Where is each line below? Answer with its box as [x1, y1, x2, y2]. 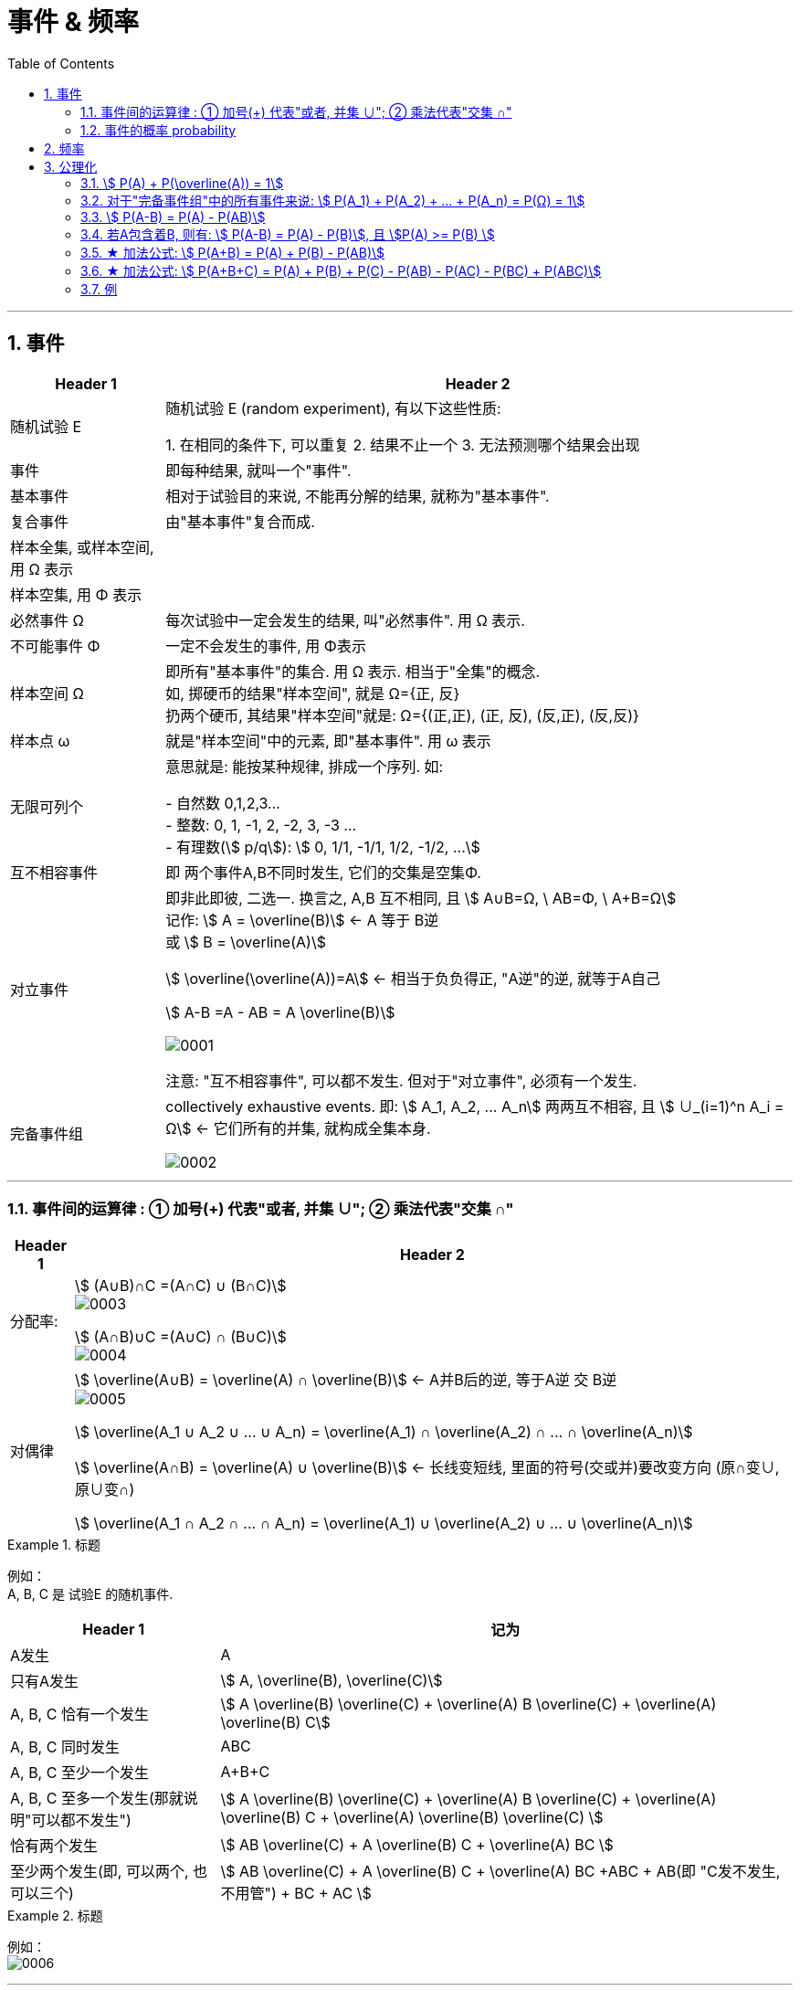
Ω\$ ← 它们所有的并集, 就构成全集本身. [165, 1118, 431, 1138]
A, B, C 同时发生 [10, 1738, 120, 1757]
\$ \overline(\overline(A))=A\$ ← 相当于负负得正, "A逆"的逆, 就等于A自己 [165, 969, 661, 988]
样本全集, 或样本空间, [10, 537, 154, 556]
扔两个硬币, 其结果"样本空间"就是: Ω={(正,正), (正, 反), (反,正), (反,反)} [165, 705, 639, 725]
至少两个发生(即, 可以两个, [10, 1862, 189, 1881]
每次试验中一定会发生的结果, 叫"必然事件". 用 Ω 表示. [165, 610, 525, 630]
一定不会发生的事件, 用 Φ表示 [165, 636, 366, 655]
